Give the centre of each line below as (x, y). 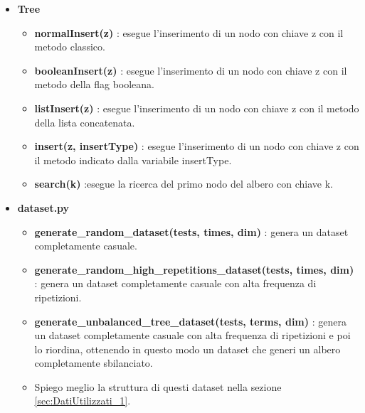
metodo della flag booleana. (94, 84)
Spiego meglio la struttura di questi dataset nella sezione (158, 386)
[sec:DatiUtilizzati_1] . (83, 401)
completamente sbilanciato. (94, 363)
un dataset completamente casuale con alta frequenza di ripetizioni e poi (192, 335)
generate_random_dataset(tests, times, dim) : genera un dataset (191, 231)
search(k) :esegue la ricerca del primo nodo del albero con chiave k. (184, 184)
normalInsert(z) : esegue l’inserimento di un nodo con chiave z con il (189, 32)
